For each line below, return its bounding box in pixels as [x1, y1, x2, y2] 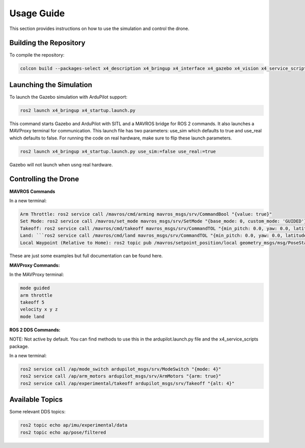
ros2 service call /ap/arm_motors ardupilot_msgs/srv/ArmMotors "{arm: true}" [20, 373, 221, 379]
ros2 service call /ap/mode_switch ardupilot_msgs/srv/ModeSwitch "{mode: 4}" [20, 366, 221, 372]
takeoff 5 [20, 299, 45, 305]
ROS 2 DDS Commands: [9, 326, 60, 333]
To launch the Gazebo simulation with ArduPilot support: [9, 94, 128, 100]
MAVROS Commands [9, 188, 55, 194]
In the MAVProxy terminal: [9, 271, 64, 277]
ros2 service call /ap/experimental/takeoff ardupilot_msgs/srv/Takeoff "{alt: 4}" [20, 380, 235, 386]
